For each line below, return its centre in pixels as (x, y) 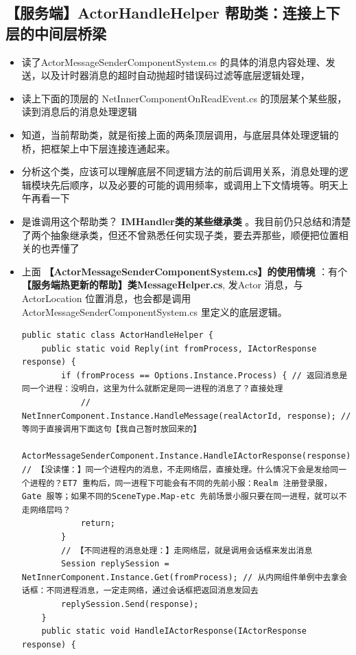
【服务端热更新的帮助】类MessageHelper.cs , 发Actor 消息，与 (162, 285)
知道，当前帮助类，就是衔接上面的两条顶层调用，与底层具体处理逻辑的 (180, 134)
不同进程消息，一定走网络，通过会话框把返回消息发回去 (152, 591)
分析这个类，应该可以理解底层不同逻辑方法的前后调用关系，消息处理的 (180, 171)
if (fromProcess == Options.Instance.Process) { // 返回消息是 (204, 375)
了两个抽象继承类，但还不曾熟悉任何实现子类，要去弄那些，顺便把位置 (180, 234)
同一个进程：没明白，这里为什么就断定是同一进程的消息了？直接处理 (152, 389)
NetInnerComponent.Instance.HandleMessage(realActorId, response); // (186, 416)
